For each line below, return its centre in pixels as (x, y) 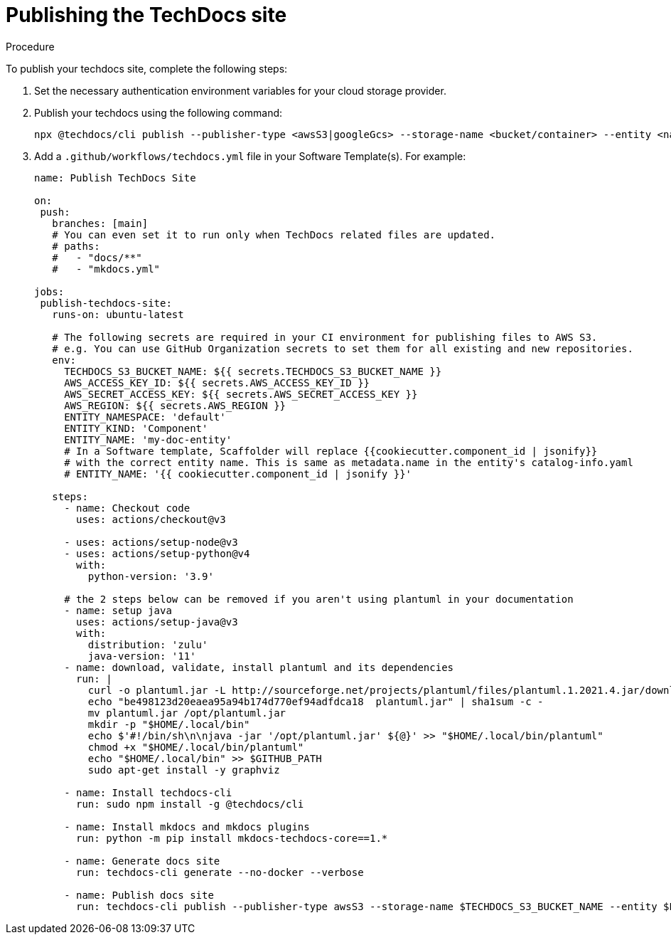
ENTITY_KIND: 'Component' (136, 428)
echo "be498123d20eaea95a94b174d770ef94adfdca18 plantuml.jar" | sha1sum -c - (316, 701)
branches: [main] (100, 223)
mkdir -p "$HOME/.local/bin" (169, 724)
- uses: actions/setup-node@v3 (151, 542)
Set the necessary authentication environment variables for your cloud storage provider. (240, 90)
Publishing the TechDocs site (146, 15)
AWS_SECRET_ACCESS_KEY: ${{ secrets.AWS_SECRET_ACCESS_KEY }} (241, 394)
